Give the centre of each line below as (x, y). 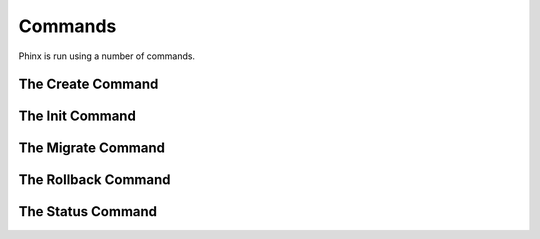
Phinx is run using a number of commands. (106, 56)
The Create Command (88, 84)
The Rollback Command (94, 180)
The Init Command (77, 116)
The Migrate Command (91, 148)
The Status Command (88, 211)
